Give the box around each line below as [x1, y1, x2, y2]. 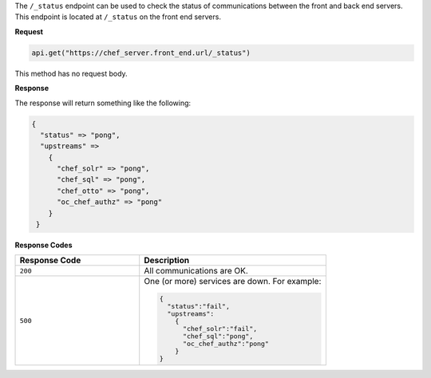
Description [144, 255, 190, 266]
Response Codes [14, 240, 73, 250]
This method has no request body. [14, 69, 128, 78]
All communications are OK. [144, 266, 249, 277]
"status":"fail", [167, 302, 231, 311]
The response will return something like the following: [14, 98, 192, 108]
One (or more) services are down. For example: [144, 276, 322, 287]
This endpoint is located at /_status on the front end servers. [14, 12, 221, 22]
